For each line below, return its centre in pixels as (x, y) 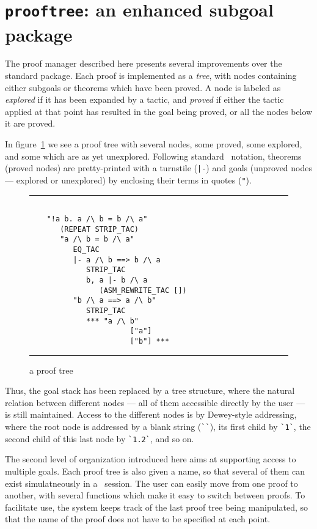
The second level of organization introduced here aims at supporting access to (151, 459)
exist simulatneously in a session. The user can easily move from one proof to (151, 483)
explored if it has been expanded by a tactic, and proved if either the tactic (144, 99)
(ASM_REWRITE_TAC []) (143, 290)
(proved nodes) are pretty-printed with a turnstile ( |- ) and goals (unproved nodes (158, 168)
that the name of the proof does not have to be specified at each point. (138, 519)
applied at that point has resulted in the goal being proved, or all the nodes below (159, 111)
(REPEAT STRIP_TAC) (99, 229)
